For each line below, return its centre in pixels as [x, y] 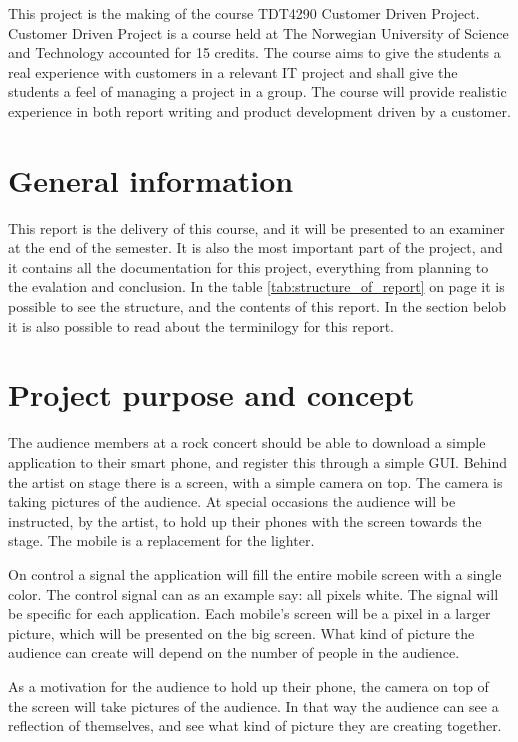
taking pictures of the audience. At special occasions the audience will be [232, 501]
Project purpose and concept [211, 394]
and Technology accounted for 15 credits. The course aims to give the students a [254, 52]
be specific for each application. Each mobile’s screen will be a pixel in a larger [249, 613]
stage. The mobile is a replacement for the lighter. [161, 540]
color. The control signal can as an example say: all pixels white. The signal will [253, 593]
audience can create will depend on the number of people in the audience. [234, 652]
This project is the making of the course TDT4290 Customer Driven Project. [244, 13]
